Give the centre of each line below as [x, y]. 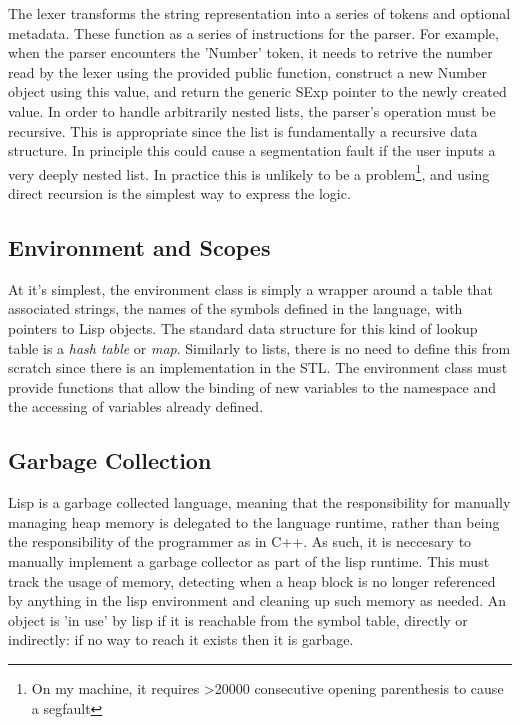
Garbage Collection [110, 460]
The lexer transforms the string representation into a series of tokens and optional [259, 13]
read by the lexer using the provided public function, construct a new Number [248, 71]
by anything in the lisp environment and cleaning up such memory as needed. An [257, 600]
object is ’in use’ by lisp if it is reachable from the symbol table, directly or [238, 619]
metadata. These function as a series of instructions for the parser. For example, [253, 32]
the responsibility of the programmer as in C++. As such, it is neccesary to [240, 541]
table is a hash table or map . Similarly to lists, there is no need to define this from [259, 347]
